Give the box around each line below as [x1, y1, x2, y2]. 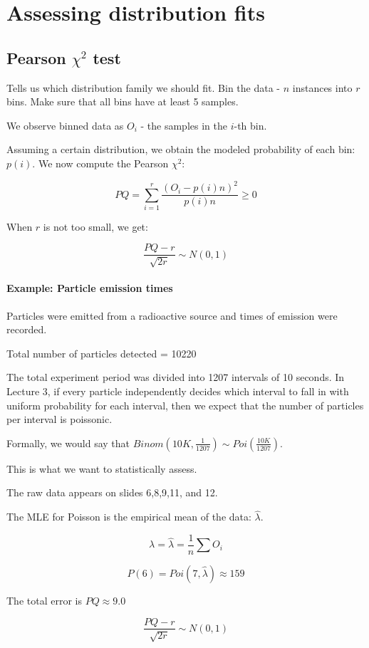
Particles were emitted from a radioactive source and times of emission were [6, 308, 338, 323]
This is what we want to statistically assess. [6, 461, 197, 476]
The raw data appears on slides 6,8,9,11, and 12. [6, 485, 218, 500]
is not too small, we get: [43, 219, 148, 234]
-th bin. [234, 117, 267, 132]
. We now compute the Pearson [32, 155, 169, 170]
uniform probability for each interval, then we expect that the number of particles [6, 397, 364, 412]
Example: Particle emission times [6, 281, 173, 296]
